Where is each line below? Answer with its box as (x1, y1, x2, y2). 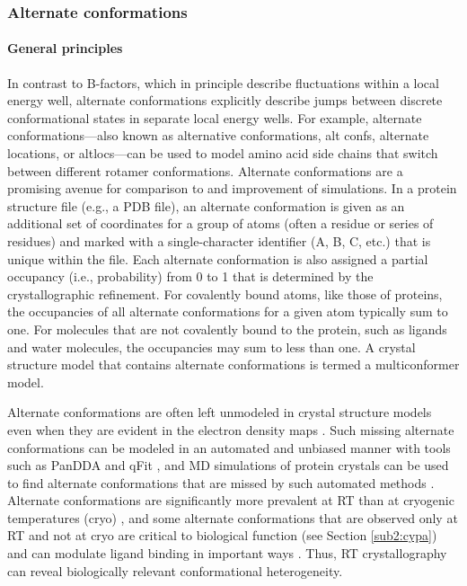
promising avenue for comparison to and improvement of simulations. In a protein (7, 179, 457, 198)
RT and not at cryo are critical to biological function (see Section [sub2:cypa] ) (7, 526, 437, 545)
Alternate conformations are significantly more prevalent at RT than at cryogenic (7, 491, 454, 510)
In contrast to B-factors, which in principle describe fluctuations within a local (7, 73, 439, 92)
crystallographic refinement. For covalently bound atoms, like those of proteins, (7, 284, 443, 303)
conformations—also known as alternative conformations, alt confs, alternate (7, 126, 429, 145)
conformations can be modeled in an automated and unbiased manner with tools (7, 438, 451, 457)
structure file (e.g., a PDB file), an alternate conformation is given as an (7, 196, 405, 215)
